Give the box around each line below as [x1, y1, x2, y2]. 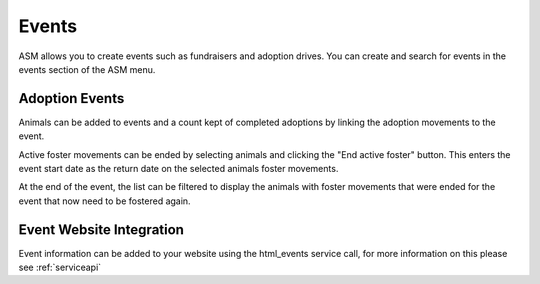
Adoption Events [18, 90, 125, 107]
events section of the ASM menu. [18, 63, 156, 75]
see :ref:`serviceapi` [18, 261, 102, 274]
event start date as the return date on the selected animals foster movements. [18, 163, 339, 175]
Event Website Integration [18, 221, 185, 238]
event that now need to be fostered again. [18, 195, 191, 207]
